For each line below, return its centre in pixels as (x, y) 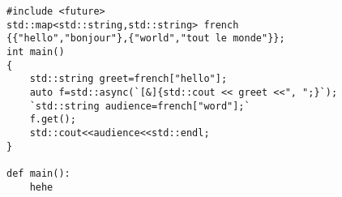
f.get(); (53, 120)
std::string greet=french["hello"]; (128, 79)
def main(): (38, 173)
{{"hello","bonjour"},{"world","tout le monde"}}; (146, 39)
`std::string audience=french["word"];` (140, 106)
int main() (36, 51)
